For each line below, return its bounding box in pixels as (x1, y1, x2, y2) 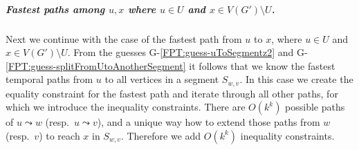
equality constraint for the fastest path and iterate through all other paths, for (6, 86, 338, 100)
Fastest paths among (6, 1, 105, 16)
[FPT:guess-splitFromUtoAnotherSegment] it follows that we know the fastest (6, 58, 335, 73)
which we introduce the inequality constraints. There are (6, 100, 246, 114)
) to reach (39, 128, 80, 142)
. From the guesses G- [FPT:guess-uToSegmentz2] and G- (67, 45, 308, 59)
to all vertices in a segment (104, 72, 219, 86)
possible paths (285, 100, 345, 114)
